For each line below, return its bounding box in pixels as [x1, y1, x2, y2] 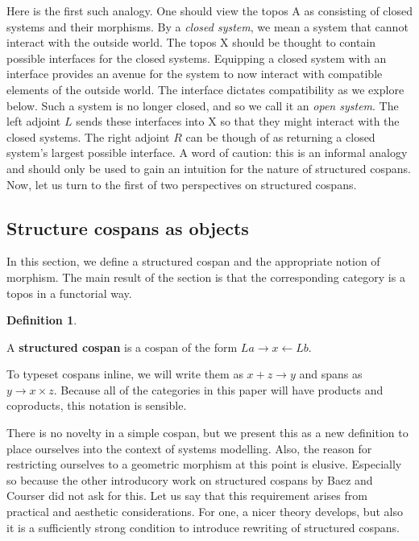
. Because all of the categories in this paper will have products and [53, 381, 384, 398]
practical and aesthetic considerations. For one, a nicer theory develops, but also [6, 503, 403, 520]
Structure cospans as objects [6, 215, 249, 240]
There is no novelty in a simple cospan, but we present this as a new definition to [6, 424, 409, 441]
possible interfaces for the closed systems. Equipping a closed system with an [6, 49, 387, 66]
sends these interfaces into [76, 113, 205, 130]
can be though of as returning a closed [185, 128, 375, 145]
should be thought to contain [232, 34, 376, 51]
